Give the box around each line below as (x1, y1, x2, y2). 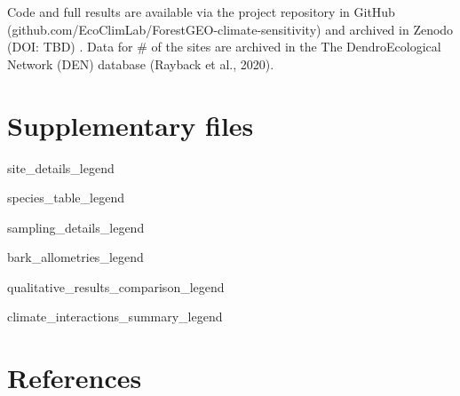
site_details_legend (7, 158, 115, 177)
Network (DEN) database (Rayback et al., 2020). (7, 54, 274, 73)
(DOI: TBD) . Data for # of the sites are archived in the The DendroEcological (7, 37, 441, 56)
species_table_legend (7, 188, 124, 207)
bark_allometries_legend (7, 248, 144, 266)
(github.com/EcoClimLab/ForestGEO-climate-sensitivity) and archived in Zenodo (7, 20, 454, 38)
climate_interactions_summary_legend (7, 307, 223, 326)
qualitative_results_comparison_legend (7, 277, 225, 296)
